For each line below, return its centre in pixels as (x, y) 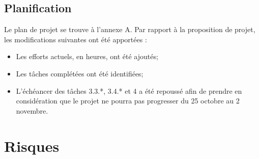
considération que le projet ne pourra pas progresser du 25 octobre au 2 (128, 101)
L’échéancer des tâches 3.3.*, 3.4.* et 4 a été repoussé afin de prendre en (129, 90)
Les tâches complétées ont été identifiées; (80, 73)
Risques (32, 145)
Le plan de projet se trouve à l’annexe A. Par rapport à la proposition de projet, (130, 29)
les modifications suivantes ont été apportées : (76, 39)
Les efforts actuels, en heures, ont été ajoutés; (87, 56)
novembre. (32, 110)
